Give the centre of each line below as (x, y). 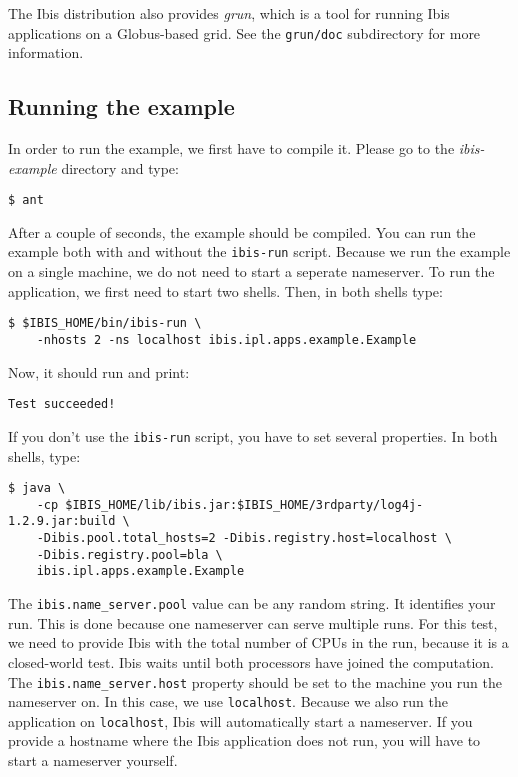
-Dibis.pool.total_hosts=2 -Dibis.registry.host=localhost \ (244, 538)
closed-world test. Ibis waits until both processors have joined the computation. (251, 661)
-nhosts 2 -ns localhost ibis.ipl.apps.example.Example (226, 339)
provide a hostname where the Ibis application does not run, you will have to (244, 740)
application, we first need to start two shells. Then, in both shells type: (225, 290)
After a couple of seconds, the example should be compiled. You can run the (242, 231)
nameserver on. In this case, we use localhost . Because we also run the (228, 701)
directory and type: (120, 167)
